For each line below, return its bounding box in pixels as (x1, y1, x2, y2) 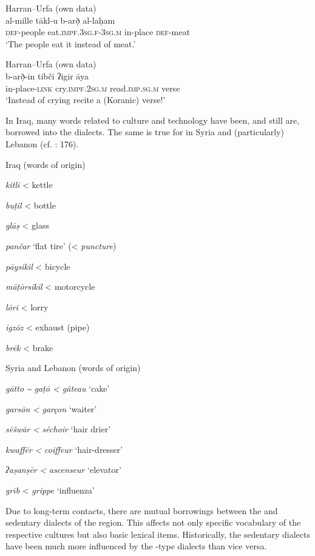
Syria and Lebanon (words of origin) (5, 361, 141, 374)
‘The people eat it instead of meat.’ (5, 37, 136, 50)
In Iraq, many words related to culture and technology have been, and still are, (5, 113, 300, 126)
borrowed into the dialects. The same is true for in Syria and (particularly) (5, 126, 285, 138)
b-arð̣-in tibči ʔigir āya (5, 69, 89, 82)
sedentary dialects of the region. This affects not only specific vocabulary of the (5, 516, 301, 529)
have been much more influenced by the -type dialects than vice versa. (5, 540, 267, 552)
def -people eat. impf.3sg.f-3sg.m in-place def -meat (5, 25, 190, 38)
